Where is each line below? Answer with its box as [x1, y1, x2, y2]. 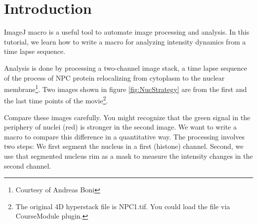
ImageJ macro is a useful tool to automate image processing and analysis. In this [4, 27, 250, 37]
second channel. [4, 160, 51, 171]
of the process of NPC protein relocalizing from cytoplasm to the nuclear [4, 72, 225, 83]
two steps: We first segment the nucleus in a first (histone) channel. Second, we [4, 141, 244, 151]
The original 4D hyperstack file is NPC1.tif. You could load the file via [15, 201, 230, 211]
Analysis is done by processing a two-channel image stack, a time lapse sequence [4, 62, 247, 73]
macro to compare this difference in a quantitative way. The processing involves [4, 131, 245, 141]
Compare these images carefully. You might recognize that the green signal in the [4, 112, 251, 122]
